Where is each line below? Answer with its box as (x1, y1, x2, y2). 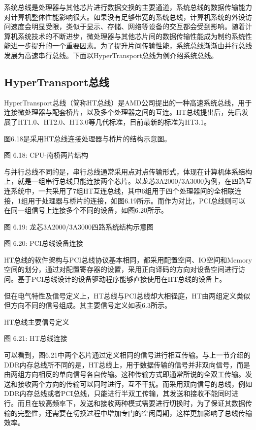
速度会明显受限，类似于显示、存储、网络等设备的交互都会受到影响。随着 (10, 21, 245, 32)
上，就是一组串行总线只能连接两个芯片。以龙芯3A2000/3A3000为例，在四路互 (4, 176, 252, 186)
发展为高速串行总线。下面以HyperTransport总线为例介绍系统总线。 (4, 50, 218, 60)
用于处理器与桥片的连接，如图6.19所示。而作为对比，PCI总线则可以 (28, 195, 246, 205)
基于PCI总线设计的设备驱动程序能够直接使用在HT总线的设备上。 (17, 274, 226, 284)
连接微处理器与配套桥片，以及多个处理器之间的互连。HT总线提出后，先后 (4, 107, 242, 117)
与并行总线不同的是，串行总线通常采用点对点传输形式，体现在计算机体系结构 (4, 166, 252, 176)
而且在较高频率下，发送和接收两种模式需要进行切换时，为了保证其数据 (17, 398, 245, 408)
